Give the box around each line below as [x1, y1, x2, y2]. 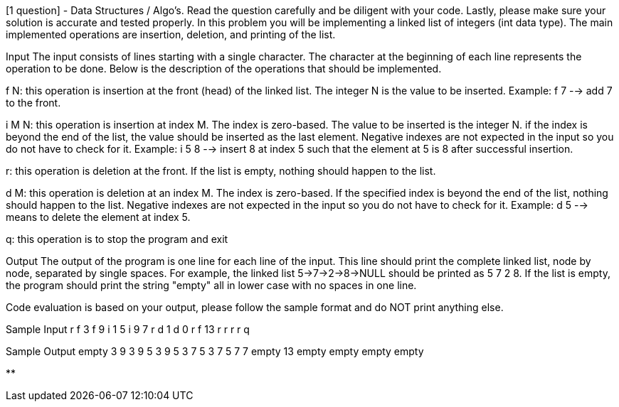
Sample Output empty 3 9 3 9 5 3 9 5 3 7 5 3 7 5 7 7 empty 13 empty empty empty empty [6, 345, 424, 357]
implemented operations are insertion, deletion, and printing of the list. [6, 28, 336, 40]
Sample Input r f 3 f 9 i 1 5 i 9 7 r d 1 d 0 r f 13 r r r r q [6, 323, 250, 335]
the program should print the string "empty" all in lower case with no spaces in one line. [6, 279, 417, 291]
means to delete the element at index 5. [6, 211, 191, 223]
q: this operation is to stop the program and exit [6, 233, 228, 245]
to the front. [6, 97, 61, 109]
